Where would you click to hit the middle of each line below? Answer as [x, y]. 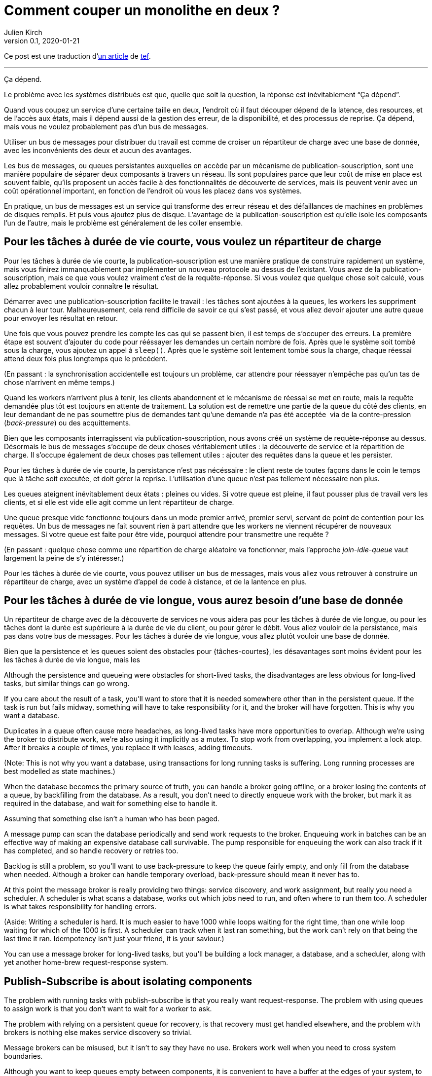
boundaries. [23, 1056]
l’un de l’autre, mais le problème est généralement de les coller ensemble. [124, 223]
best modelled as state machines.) [60, 771]
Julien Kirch [23, 32]
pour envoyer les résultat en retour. [61, 318]
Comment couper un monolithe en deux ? [142, 10]
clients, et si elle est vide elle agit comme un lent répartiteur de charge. [119, 502]
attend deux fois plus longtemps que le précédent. [86, 358]
